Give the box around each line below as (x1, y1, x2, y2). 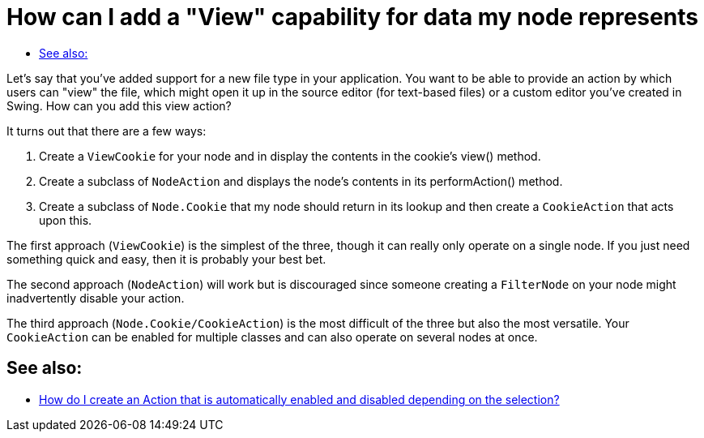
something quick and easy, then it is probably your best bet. (6, 251, 326, 266)
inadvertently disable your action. (6, 290, 185, 305)
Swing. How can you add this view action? (6, 98, 232, 113)
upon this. (39, 213, 92, 227)
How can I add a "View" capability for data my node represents (6, 3, 698, 31)
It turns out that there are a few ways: (6, 123, 207, 138)
